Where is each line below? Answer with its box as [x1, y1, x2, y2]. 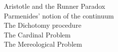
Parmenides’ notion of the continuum [4, 10, 114, 20]
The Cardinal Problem [4, 29, 71, 39]
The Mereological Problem [4, 39, 82, 49]
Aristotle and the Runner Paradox [4, 1, 105, 11]
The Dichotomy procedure [4, 20, 82, 30]
